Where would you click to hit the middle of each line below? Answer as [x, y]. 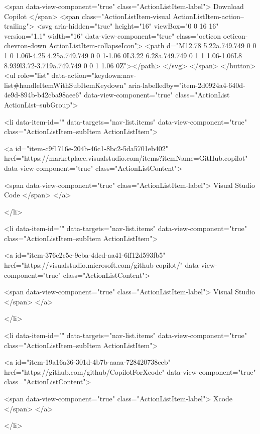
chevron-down [25, 45]
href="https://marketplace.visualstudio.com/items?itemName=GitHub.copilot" [126, 158]
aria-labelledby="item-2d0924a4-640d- [187, 85]
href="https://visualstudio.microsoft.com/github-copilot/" [93, 265]
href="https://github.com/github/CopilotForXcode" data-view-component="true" [130, 371]
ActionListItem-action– [208, 16]
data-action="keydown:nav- [94, 75]
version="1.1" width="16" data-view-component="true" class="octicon [113, 35]
